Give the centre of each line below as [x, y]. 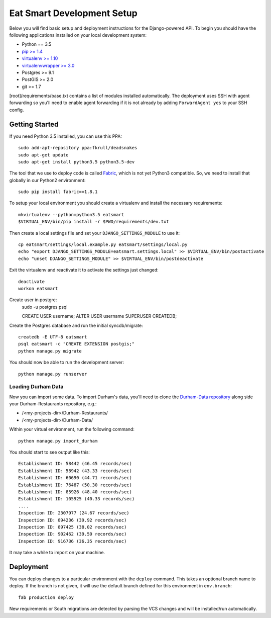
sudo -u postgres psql [45, 307]
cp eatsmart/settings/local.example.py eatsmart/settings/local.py [103, 245]
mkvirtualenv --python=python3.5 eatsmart [71, 214]
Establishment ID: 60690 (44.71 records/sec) [75, 478]
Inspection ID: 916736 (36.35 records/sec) [73, 541]
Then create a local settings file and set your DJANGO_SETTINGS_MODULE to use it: [95, 233]
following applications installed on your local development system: [78, 35]
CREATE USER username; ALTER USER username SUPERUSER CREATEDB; [99, 316]
